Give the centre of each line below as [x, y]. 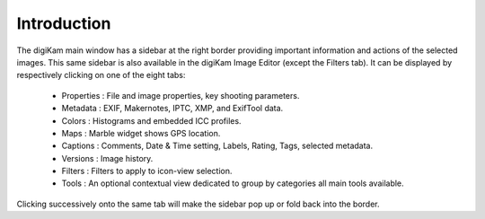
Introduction [64, 23]
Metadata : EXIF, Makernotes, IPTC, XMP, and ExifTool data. [172, 109]
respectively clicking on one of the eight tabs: [101, 75]
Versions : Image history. [107, 158]
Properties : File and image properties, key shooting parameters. [181, 95]
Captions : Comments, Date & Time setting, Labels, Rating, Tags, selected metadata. [217, 146]
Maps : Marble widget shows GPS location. [141, 133]
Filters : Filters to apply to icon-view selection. [147, 171]
